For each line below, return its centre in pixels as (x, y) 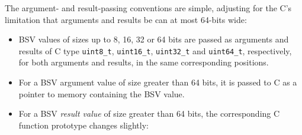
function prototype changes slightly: (83, 125)
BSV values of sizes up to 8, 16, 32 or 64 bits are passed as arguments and (154, 39)
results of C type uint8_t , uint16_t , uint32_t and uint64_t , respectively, (155, 50)
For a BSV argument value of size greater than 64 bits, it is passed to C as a (158, 82)
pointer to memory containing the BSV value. (102, 93)
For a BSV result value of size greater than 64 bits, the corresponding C (149, 113)
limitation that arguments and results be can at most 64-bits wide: (126, 19)
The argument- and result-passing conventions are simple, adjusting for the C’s (148, 8)
